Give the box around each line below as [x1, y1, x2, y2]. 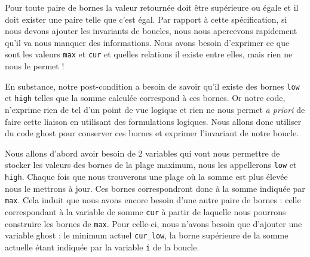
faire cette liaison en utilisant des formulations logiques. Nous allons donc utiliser [5, 115, 302, 127]
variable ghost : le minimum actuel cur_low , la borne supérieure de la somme [5, 229, 288, 241]
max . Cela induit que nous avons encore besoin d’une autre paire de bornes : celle [5, 194, 301, 206]
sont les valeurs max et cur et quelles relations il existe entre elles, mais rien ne [5, 48, 293, 60]
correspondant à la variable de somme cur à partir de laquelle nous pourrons [5, 205, 286, 218]
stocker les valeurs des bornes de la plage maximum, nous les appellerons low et [5, 158, 297, 171]
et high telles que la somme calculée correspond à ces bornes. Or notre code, [5, 91, 286, 104]
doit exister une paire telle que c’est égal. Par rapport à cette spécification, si [5, 13, 287, 25]
